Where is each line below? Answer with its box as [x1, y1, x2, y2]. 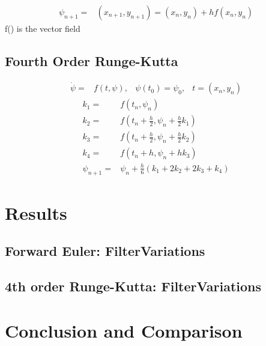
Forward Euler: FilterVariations [5, 241, 205, 260]
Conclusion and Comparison [5, 318, 243, 342]
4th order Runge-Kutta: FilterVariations [5, 277, 261, 296]
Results [5, 200, 67, 225]
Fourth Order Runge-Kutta [5, 52, 178, 70]
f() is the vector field [5, 22, 80, 35]
